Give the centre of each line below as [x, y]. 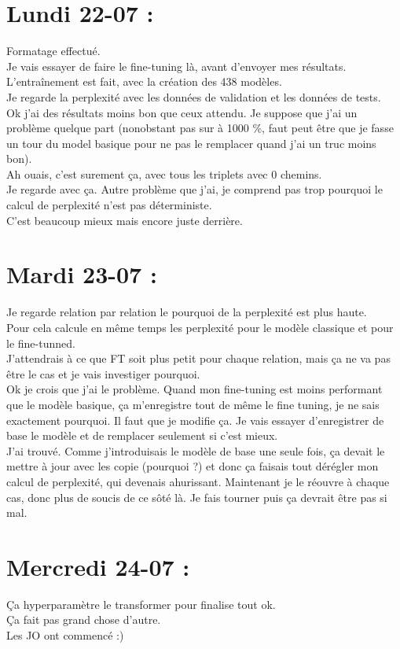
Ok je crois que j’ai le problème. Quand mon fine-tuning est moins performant [194, 389]
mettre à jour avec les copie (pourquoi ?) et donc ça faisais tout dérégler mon [193, 466]
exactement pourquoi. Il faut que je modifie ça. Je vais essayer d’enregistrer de [195, 420]
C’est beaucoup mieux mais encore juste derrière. [125, 220]
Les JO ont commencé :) [65, 635]
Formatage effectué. [53, 51]
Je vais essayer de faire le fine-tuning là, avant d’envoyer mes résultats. [176, 66]
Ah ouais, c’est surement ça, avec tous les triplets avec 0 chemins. [164, 173]
